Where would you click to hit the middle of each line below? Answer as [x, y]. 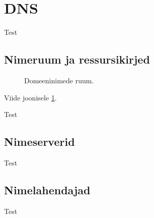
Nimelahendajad [47, 189]
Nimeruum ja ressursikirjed [77, 59]
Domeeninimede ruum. [59, 80]
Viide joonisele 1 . [30, 97]
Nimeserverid [40, 142]
